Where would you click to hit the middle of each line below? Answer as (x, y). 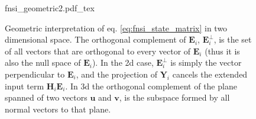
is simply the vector (206, 62)
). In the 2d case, (123, 62)
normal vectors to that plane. (58, 109)
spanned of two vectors (46, 97)
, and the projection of (116, 74)
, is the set (233, 39)
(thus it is (222, 51)
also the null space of (43, 62)
